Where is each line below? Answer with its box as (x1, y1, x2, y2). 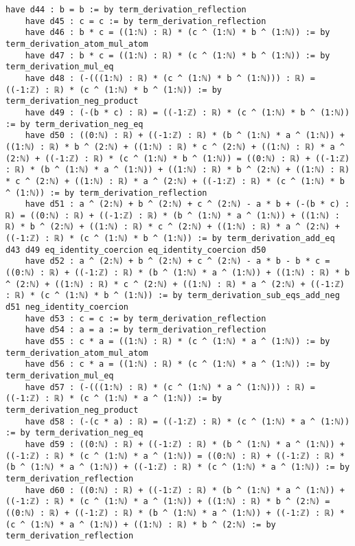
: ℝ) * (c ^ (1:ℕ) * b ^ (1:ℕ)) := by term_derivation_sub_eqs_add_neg (5, 291, 340, 301)
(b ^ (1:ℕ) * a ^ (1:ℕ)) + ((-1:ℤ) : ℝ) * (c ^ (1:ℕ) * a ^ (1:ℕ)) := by (5, 462, 350, 473)
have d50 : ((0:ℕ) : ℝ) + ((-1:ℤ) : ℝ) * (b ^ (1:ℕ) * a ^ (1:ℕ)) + (25, 130, 345, 141)
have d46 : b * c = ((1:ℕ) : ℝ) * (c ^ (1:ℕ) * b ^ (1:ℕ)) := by (25, 27, 330, 38)
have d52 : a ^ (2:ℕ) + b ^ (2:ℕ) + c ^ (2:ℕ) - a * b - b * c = (25, 256, 330, 266)
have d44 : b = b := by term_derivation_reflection (5, 5, 247, 14)
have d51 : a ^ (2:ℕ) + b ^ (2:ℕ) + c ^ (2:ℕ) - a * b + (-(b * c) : (25, 199, 350, 209)
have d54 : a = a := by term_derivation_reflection (25, 325, 266, 335)
